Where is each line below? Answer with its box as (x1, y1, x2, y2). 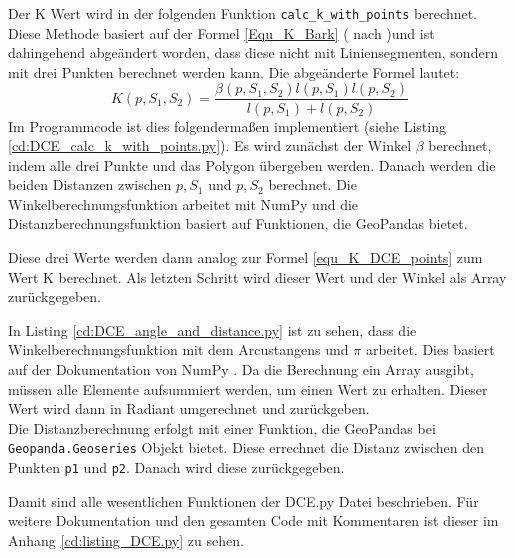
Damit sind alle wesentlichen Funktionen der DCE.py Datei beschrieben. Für (8, 490, 479, 511)
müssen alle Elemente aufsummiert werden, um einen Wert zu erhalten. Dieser (8, 378, 488, 399)
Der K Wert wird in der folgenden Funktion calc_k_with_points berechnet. (8, 3, 478, 23)
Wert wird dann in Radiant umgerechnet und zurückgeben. (8, 398, 370, 419)
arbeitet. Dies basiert (365, 339, 495, 360)
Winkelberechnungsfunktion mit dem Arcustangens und (8, 339, 349, 360)
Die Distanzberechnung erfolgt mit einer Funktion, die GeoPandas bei (8, 417, 436, 438)
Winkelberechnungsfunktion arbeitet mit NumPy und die (8, 193, 359, 214)
